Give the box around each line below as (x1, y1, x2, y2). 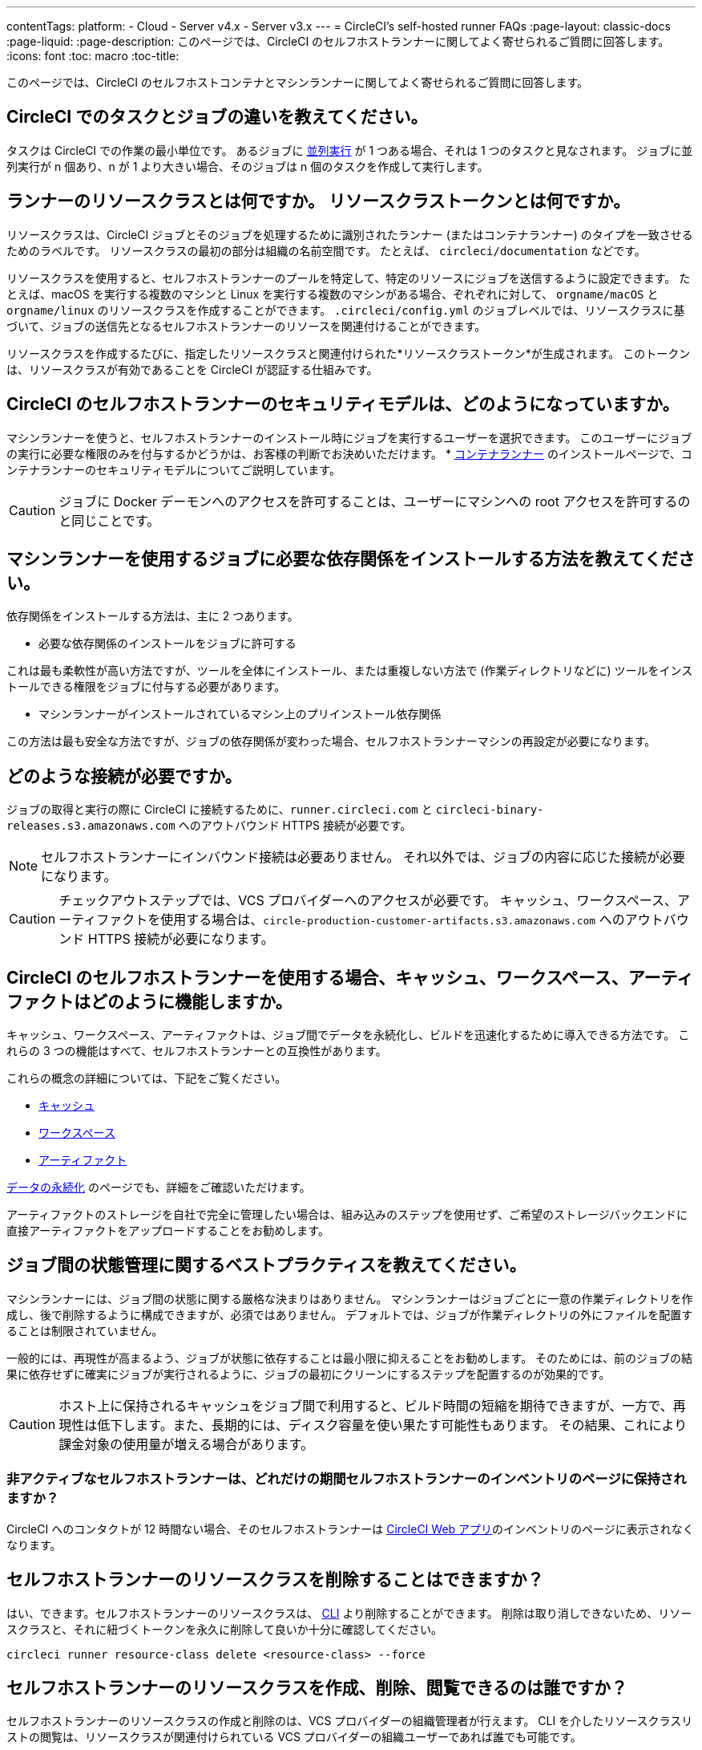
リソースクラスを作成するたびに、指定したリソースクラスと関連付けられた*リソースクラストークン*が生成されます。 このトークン (6, 346, 691, 360)
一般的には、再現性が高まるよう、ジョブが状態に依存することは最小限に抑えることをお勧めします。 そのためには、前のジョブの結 (6, 1350, 693, 1365)
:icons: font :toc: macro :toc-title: (6, 49, 180, 63)
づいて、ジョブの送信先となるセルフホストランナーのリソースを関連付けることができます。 (6, 319, 486, 333)
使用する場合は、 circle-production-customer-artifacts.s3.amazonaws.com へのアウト (160, 912, 664, 928)
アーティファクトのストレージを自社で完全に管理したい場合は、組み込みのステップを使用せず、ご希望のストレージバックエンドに (6, 1208, 688, 1222)
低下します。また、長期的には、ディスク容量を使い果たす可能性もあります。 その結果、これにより (97, 1416, 688, 1433)
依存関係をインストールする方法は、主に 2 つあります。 (6, 609, 299, 623)
